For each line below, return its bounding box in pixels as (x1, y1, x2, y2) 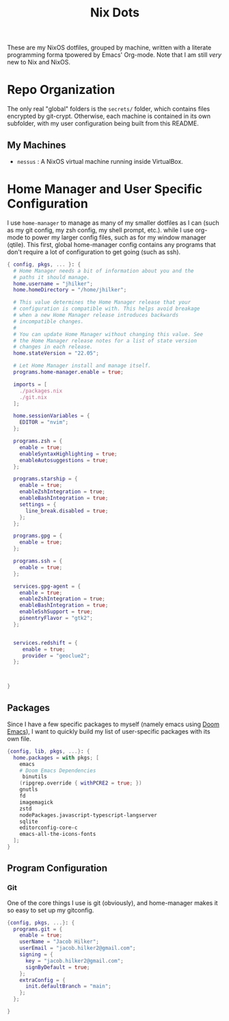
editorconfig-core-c (19, 824, 78, 831)
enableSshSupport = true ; (19, 608, 94, 615)
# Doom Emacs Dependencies (19, 767, 96, 774)
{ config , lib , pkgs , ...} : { (7, 747, 90, 755)
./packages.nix (19, 387, 63, 394)
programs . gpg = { (13, 533, 63, 540)
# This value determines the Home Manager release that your (13, 299, 191, 306)
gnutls (19, 786, 38, 793)
